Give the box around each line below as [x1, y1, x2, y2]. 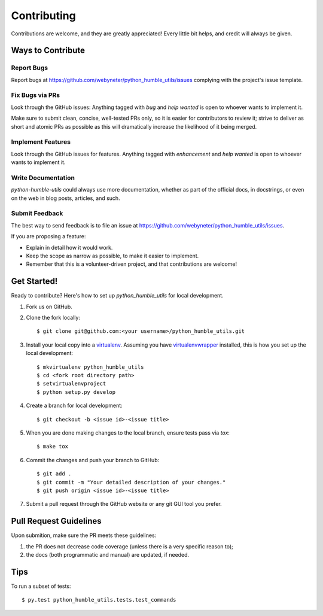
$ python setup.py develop [36, 389, 116, 395]
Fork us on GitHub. [26, 303, 73, 310]
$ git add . [36, 471, 72, 477]
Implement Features [11, 138, 71, 146]
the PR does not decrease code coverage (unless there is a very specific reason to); [26, 542, 233, 550]
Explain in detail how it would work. [26, 244, 113, 251]
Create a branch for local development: [26, 402, 123, 409]
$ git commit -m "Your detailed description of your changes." [36, 479, 226, 485]
